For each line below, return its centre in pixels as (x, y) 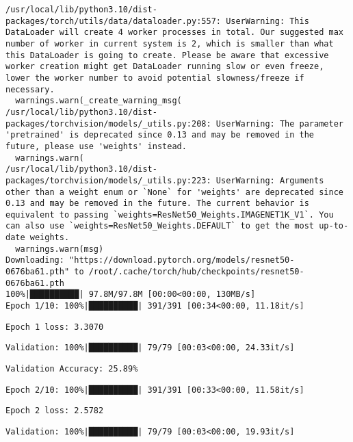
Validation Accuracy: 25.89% (72, 369)
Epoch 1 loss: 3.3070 (55, 327)
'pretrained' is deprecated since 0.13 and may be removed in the (160, 135)
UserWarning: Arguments (270, 180)
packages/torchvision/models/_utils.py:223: (108, 180)
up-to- (334, 226)
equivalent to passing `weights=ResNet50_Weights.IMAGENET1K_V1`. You (170, 214)
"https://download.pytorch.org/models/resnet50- (182, 260)
